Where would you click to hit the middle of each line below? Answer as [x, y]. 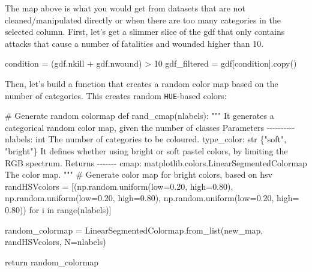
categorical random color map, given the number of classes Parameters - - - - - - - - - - [150, 127]
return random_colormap [52, 261]
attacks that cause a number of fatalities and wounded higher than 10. [134, 43]
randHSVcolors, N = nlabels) [55, 242]
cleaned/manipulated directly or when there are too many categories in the [143, 20]
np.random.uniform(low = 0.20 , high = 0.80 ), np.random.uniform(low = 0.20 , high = [152, 198]
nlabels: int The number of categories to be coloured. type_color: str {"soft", [146, 139]
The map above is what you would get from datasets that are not [125, 8]
